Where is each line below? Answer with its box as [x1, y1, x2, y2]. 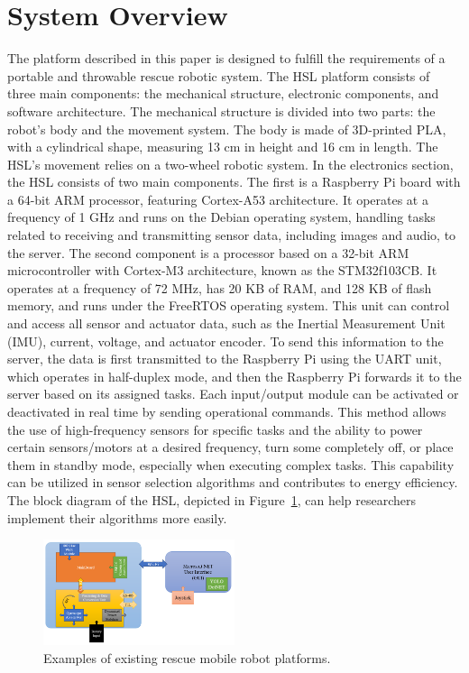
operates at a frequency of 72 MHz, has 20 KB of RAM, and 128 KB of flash [7, 278, 432, 297]
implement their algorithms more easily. [7, 508, 227, 527]
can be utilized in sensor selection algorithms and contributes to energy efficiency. [7, 473, 458, 492]
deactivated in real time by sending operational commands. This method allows [7, 402, 446, 420]
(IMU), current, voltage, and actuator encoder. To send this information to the [7, 331, 444, 350]
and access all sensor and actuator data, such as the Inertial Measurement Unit [7, 314, 446, 333]
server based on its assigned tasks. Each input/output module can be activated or [7, 384, 459, 403]
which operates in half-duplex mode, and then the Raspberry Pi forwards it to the [7, 366, 462, 385]
